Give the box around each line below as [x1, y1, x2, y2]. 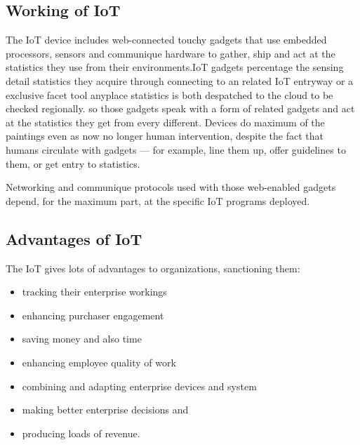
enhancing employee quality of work [22, 354, 176, 369]
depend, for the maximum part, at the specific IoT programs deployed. [6, 193, 310, 208]
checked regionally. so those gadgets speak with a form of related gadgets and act [6, 101, 355, 116]
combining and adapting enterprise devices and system [22, 378, 257, 393]
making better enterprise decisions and [22, 402, 189, 417]
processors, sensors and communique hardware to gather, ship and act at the [6, 46, 335, 60]
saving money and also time [22, 331, 142, 346]
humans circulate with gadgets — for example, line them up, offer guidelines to [6, 142, 346, 157]
